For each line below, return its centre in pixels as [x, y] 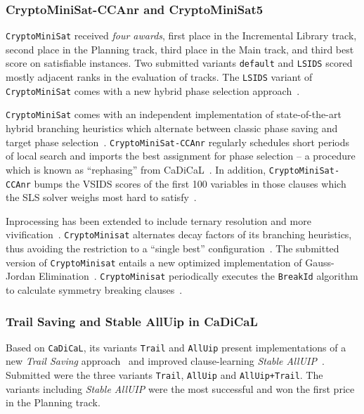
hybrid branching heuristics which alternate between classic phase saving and [172, 128]
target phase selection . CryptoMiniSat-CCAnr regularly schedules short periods [178, 142]
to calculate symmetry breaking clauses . [94, 290]
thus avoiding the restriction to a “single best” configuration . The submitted [173, 248]
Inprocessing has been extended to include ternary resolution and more [158, 220]
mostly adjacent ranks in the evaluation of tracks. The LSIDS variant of [159, 77]
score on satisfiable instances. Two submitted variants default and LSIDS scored [179, 63]
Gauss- [320, 262]
